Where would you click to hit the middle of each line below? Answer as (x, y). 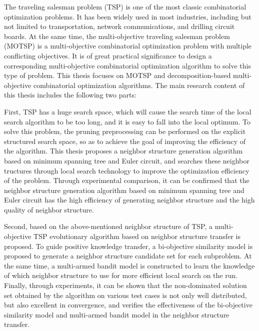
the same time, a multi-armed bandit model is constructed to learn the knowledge (129, 265)
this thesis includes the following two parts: (70, 95)
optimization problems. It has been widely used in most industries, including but (128, 16)
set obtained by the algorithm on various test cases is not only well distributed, (125, 295)
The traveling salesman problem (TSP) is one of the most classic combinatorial (125, 6)
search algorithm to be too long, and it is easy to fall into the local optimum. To (127, 121)
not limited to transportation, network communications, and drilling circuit (119, 26)
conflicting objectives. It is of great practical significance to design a (108, 55)
